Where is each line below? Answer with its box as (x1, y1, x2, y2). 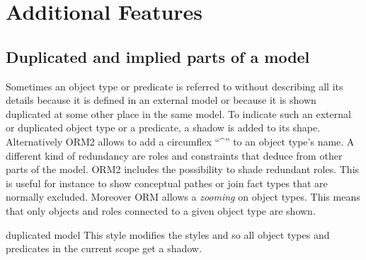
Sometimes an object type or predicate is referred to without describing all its (6, 78, 343, 93)
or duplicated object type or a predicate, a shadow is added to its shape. (6, 120, 321, 135)
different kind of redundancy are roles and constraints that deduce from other (6, 148, 343, 162)
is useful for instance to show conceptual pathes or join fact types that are (6, 175, 328, 190)
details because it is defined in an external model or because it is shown (6, 93, 316, 107)
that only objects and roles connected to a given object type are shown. (6, 203, 316, 218)
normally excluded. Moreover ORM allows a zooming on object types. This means (6, 189, 360, 204)
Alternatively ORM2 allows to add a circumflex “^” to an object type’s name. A (6, 134, 355, 148)
